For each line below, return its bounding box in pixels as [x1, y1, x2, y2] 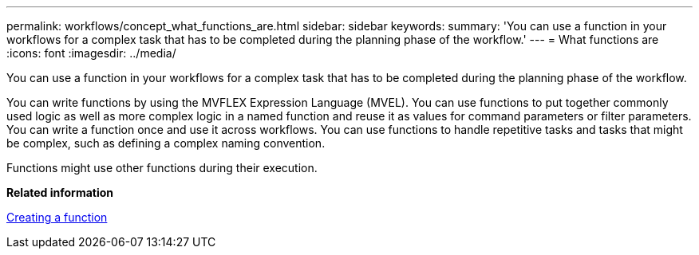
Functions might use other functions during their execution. [6, 161, 318, 175]
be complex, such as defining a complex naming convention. [6, 136, 326, 150]
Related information [6, 186, 114, 199]
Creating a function [6, 210, 108, 224]
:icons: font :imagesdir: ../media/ [6, 46, 176, 60]
